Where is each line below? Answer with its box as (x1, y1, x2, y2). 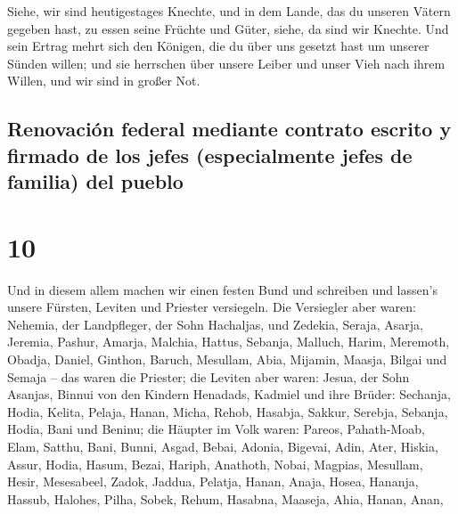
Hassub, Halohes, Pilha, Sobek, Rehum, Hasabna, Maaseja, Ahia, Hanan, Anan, (7, 489, 444, 508)
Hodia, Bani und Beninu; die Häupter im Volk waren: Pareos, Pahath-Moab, (7, 420, 425, 438)
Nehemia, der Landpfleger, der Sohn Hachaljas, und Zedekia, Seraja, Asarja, (7, 314, 423, 333)
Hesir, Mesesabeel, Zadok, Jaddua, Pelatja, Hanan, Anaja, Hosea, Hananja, (7, 472, 419, 491)
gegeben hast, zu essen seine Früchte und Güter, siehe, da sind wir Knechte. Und (7, 19, 449, 37)
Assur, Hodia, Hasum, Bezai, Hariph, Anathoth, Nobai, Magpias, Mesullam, (7, 454, 423, 473)
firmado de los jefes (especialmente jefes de (7, 141, 413, 168)
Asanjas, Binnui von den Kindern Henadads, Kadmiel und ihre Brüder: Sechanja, (7, 385, 451, 404)
